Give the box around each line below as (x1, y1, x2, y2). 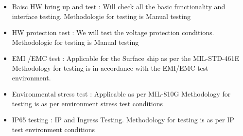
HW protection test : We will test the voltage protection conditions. (12, 27, 214, 38)
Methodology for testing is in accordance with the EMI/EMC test (12, 62, 208, 73)
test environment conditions (12, 124, 95, 134)
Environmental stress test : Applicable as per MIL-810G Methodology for (12, 89, 231, 99)
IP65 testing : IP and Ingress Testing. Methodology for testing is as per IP (12, 115, 234, 125)
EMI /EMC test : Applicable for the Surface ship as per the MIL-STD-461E (12, 53, 240, 63)
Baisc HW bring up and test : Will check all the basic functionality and (12, 1, 226, 11)
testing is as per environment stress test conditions (12, 98, 163, 108)
